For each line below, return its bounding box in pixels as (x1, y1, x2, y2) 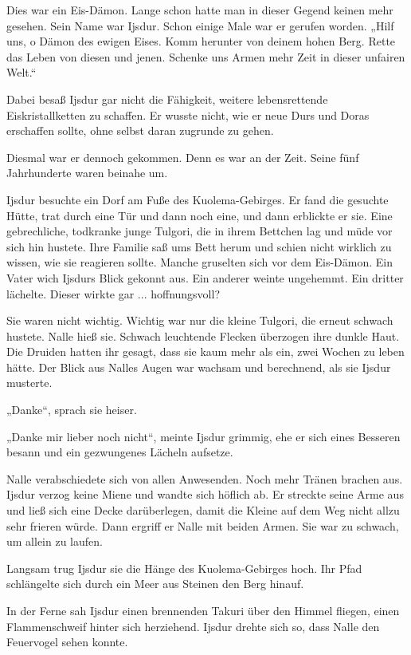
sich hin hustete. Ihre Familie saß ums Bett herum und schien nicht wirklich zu (6, 238, 392, 255)
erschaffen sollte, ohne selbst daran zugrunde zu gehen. (6, 122, 274, 139)
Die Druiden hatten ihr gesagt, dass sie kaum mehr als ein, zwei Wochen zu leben (6, 343, 405, 360)
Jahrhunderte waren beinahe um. (6, 164, 168, 181)
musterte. (6, 374, 53, 391)
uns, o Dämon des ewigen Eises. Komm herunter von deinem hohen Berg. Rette (6, 33, 396, 49)
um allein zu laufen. (6, 533, 103, 550)
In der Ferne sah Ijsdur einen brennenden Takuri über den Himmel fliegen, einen (6, 602, 400, 618)
